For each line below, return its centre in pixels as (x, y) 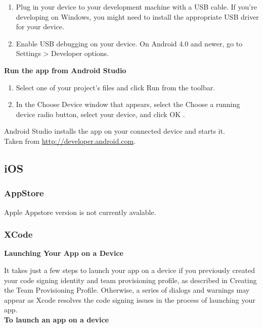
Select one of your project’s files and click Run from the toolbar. (116, 87)
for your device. (40, 26)
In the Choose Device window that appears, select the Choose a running (128, 104)
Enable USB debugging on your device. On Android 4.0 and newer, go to (129, 43)
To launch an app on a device (57, 319)
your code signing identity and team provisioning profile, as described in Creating (130, 280)
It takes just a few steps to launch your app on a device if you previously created (129, 270)
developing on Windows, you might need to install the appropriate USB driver (137, 16)
